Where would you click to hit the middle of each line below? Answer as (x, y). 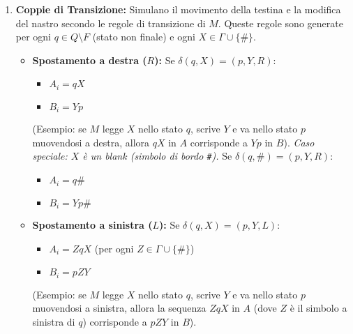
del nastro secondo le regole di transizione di (111, 23)
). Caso (299, 142)
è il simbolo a (318, 308)
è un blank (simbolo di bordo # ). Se (157, 156)
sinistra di (54, 321)
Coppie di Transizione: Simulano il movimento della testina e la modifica (178, 9)
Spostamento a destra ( (90, 60)
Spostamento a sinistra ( (92, 225)
